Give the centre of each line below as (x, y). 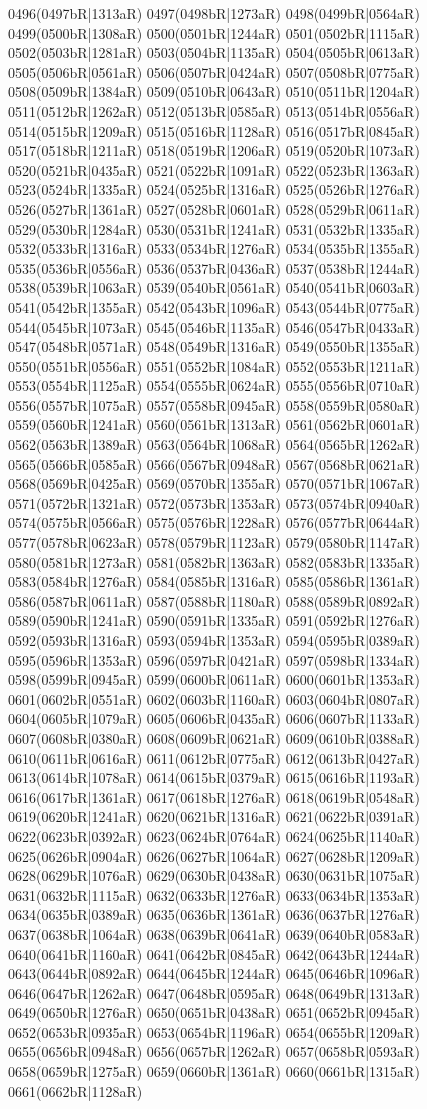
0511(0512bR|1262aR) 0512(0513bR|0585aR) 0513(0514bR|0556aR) (214, 110)
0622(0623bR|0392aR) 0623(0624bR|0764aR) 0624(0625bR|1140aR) (214, 835)
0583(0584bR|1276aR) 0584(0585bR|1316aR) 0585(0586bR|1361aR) (214, 581)
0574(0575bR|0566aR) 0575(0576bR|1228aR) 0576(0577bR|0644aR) (214, 522)
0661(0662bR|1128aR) (75, 1090)
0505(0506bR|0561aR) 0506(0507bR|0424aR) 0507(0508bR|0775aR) (214, 71)
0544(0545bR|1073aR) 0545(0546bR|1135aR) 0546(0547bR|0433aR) (214, 326)
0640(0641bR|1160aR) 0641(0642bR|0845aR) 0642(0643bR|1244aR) (214, 953)
